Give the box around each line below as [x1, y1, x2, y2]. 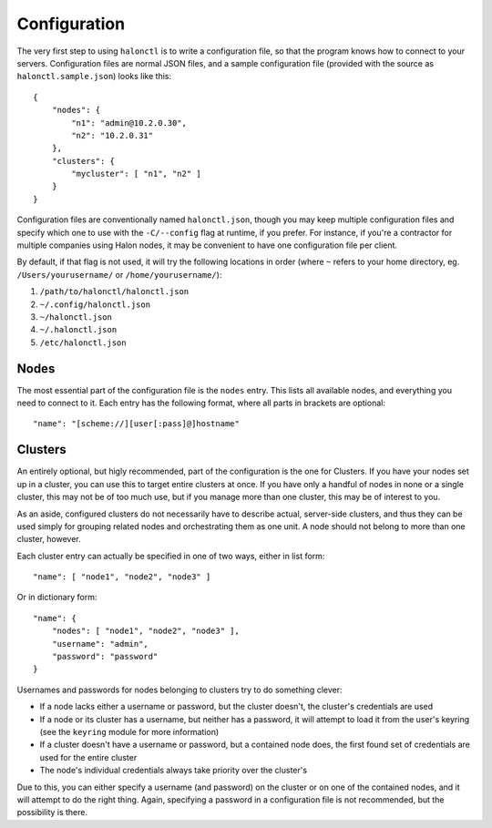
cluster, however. [16, 534, 81, 545]
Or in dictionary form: [16, 592, 97, 603]
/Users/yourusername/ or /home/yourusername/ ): [16, 269, 222, 280]
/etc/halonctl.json [39, 337, 127, 348]
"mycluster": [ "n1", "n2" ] [71, 169, 202, 179]
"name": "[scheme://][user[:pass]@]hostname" [33, 419, 241, 429]
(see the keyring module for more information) [39, 726, 220, 737]
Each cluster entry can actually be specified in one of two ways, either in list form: [16, 550, 325, 561]
